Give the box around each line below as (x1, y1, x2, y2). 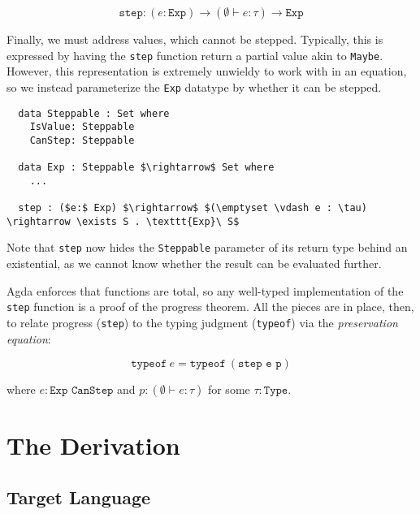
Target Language (6, 484, 151, 509)
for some (207, 381, 250, 398)
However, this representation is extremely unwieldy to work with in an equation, (6, 63, 407, 80)
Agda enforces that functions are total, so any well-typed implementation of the (6, 282, 404, 299)
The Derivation (6, 429, 180, 462)
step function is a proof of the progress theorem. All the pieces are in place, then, (6, 298, 414, 315)
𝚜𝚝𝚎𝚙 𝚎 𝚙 (238, 358, 282, 370)
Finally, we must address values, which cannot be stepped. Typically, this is (6, 31, 383, 47)
